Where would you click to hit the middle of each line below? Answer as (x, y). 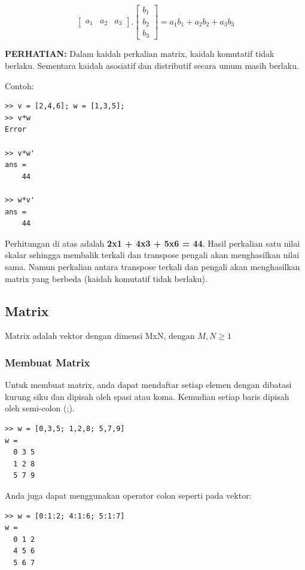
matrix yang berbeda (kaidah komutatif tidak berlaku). (106, 278)
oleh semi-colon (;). (40, 408)
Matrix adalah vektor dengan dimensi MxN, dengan (100, 336)
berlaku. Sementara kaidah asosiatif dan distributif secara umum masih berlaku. (152, 66)
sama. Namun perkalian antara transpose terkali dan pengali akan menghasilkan (152, 266)
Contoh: (19, 85)
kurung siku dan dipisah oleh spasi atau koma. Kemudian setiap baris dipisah (147, 396)
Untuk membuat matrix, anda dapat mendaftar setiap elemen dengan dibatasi (148, 385)
